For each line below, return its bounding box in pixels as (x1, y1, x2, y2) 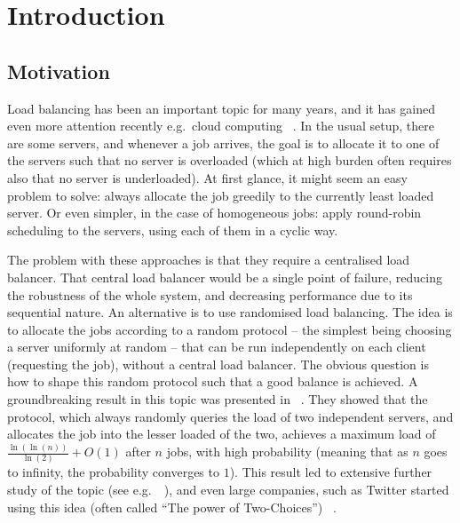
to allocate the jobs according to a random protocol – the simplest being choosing (7, 320, 452, 338)
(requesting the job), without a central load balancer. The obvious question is (7, 354, 429, 373)
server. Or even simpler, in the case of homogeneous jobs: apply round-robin (7, 203, 422, 222)
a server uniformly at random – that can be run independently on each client (7, 337, 426, 356)
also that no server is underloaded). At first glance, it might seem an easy (7, 168, 408, 186)
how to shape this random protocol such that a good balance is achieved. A (7, 372, 418, 391)
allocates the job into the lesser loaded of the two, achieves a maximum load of (7, 424, 436, 443)
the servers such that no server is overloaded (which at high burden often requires (7, 151, 452, 170)
